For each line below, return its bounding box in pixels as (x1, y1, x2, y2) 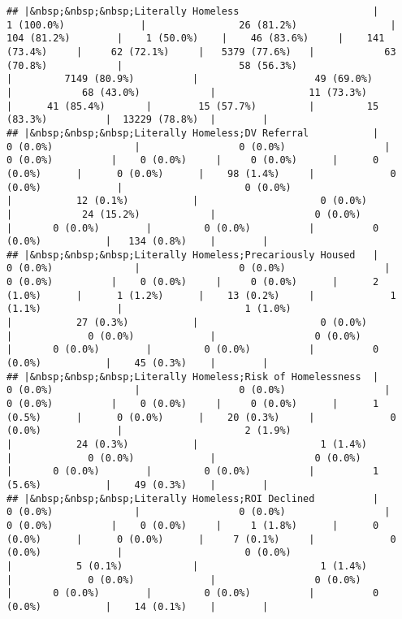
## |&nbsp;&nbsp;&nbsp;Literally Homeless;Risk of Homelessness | (6, 370, 379, 383)
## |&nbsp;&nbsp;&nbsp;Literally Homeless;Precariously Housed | (6, 249, 379, 261)
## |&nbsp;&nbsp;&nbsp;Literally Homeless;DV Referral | (6, 127, 379, 139)
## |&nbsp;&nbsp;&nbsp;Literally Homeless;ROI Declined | (6, 492, 379, 504)
